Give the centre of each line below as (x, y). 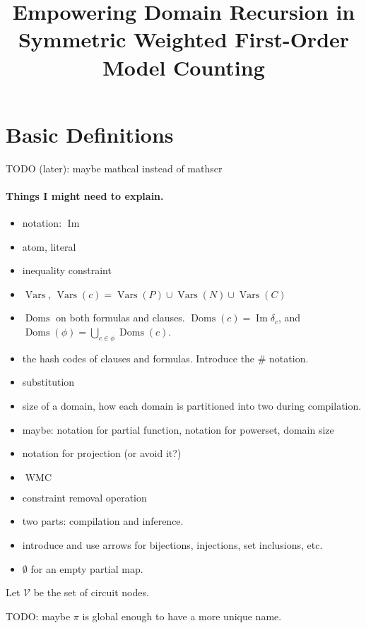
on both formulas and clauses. (120, 318)
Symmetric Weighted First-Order (184, 39)
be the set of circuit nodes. (91, 592)
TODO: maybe (38, 616)
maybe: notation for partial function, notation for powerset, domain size (178, 429)
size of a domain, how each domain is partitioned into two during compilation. (192, 406)
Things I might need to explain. (85, 195)
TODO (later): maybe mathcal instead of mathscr (114, 168)
